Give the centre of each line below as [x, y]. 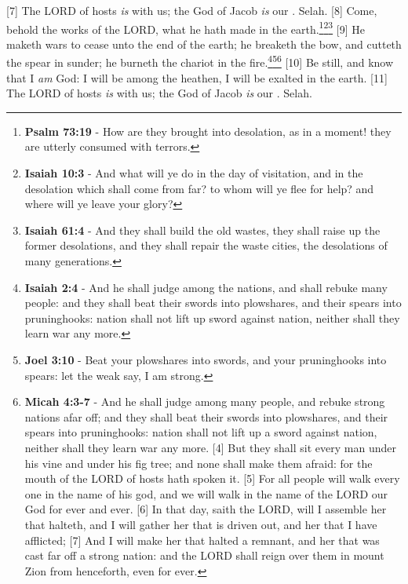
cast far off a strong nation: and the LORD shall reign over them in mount [204, 555]
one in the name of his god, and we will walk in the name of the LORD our [206, 493]
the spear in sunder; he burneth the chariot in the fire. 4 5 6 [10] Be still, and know [200, 61]
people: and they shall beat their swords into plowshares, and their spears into [213, 303]
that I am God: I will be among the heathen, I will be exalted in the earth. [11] [197, 77]
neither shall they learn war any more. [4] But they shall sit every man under [210, 447]
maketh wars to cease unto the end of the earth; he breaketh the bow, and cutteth [204, 44]
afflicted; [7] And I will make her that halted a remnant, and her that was [202, 540]
